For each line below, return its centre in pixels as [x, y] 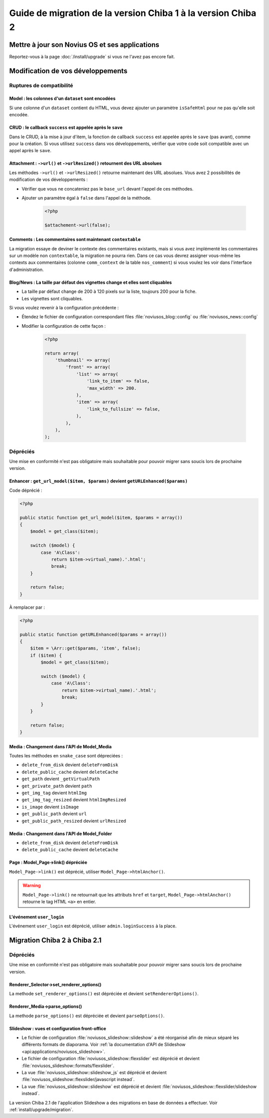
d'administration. [27, 269]
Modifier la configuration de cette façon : [64, 326]
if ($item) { [46, 655]
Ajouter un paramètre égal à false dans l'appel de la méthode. [87, 198]
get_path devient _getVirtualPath [61, 779]
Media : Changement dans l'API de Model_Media [61, 746]
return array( [62, 353]
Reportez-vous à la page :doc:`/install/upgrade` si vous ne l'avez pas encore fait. [92, 56]
